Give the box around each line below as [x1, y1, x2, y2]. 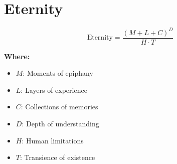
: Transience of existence [20, 152, 95, 162]
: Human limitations [22, 135, 84, 145]
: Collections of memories [21, 101, 98, 112]
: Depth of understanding [22, 118, 99, 129]
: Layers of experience [21, 84, 87, 95]
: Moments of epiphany [23, 68, 93, 78]
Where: [4, 51, 30, 61]
